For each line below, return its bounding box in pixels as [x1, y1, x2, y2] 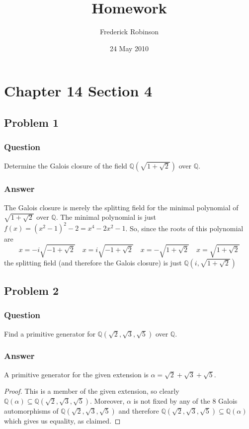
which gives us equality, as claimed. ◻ [4, 415, 121, 426]
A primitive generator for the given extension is [4, 369, 149, 379]
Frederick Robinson [99, 26, 159, 37]
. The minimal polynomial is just [56, 212, 156, 222]
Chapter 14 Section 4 [4, 81, 153, 101]
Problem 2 [4, 282, 59, 298]
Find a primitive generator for [4, 328, 95, 339]
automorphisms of [4, 405, 59, 416]
